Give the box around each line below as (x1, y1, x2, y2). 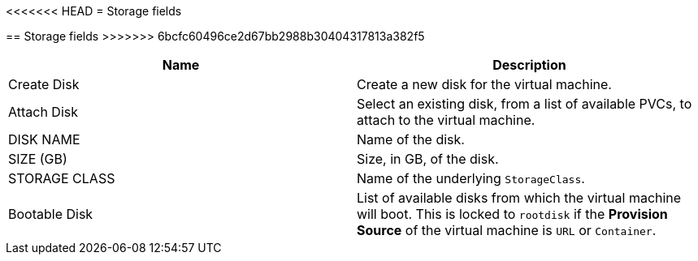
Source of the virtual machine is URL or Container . (357, 222, 657, 238)
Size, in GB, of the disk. (357, 151, 499, 167)
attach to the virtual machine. (357, 112, 535, 128)
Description (492, 57, 566, 73)
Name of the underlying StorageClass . (357, 170, 585, 186)
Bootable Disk (8, 206, 93, 222)
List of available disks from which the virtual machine (357, 190, 682, 206)
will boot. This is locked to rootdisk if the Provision (357, 206, 668, 222)
